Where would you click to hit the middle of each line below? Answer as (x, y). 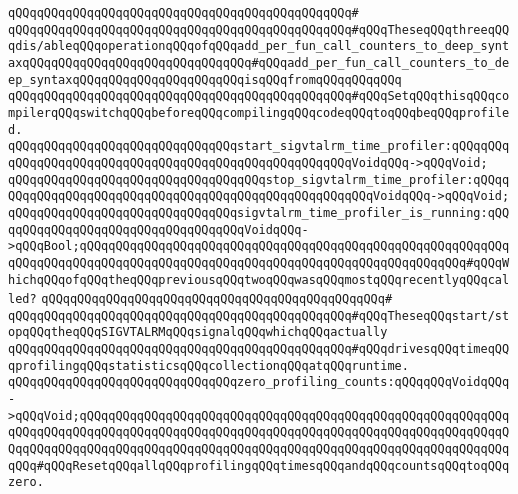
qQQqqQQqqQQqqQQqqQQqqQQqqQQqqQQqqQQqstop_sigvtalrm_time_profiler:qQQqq (259, 179)
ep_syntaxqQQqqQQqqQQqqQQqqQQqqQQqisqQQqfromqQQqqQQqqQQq (205, 79)
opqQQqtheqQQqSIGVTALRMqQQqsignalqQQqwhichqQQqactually (198, 332)
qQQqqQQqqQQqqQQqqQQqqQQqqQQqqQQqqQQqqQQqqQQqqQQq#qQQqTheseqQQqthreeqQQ (259, 29)
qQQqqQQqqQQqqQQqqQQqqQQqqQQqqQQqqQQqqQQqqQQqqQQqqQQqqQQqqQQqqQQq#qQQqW (259, 262)
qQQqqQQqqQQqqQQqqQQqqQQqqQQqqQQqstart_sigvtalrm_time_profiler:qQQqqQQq (259, 146)
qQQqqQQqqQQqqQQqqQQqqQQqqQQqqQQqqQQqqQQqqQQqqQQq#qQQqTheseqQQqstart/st (259, 315)
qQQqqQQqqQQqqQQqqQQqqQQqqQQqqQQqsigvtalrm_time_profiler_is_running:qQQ (259, 212)
